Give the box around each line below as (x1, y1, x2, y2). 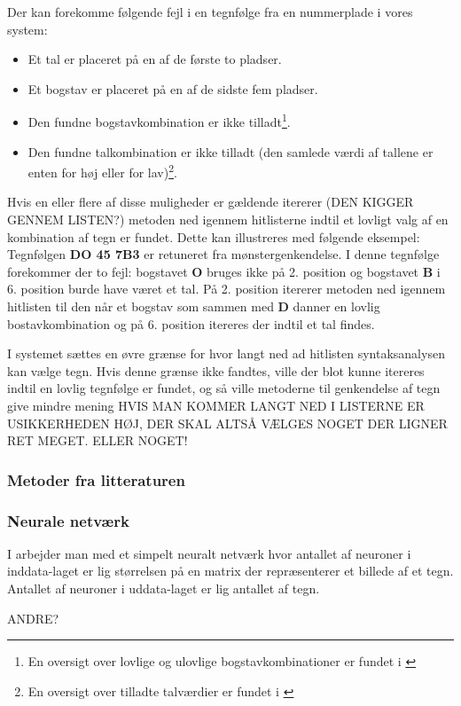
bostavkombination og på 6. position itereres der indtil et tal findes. (7, 314, 375, 333)
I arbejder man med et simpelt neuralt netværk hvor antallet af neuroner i (7, 544, 411, 562)
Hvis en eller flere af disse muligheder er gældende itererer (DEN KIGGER (7, 192, 414, 211)
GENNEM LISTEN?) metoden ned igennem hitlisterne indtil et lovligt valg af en (7, 210, 449, 229)
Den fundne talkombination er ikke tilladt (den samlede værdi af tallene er (27, 142, 434, 161)
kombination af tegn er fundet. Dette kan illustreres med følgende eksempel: (7, 227, 420, 246)
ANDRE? (7, 608, 59, 627)
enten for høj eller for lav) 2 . (27, 161, 177, 181)
